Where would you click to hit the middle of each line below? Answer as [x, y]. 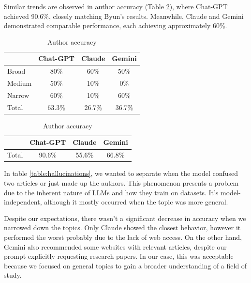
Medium [20, 83]
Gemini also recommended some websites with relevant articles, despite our [115, 246]
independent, [23, 202]
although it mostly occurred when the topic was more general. [136, 202]
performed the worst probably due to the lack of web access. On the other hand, [123, 237]
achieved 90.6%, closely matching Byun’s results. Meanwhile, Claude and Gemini [124, 16]
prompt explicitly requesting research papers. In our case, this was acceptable [119, 256]
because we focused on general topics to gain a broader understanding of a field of [125, 265]
